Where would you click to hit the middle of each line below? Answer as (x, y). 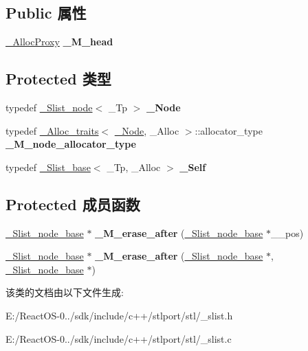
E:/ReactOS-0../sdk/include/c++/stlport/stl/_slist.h (119, 315)
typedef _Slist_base (48, 167)
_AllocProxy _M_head (59, 42)
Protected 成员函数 (73, 204)
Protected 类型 (58, 79)
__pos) (287, 233)
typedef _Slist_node (49, 107)
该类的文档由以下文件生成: (65, 292)
